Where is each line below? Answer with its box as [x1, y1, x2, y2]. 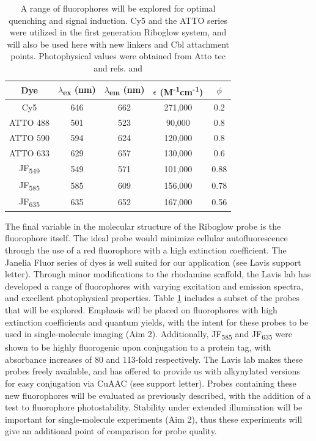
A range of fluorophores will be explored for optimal [20, 2, 216, 14]
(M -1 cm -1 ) [160, 83, 204, 98]
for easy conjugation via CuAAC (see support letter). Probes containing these [5, 377, 296, 390]
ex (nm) [63, 83, 96, 97]
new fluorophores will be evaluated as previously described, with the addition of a [5, 388, 311, 401]
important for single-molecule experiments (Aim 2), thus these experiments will [5, 412, 303, 425]
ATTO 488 [9, 115, 50, 128]
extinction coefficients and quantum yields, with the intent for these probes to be [5, 315, 309, 328]
